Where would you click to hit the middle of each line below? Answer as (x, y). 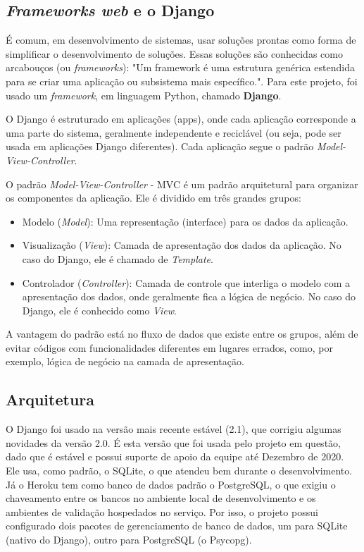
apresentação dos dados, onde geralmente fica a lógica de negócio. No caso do (189, 296)
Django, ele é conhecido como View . (99, 310)
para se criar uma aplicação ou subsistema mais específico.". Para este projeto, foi (182, 81)
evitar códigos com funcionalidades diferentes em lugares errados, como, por (169, 347)
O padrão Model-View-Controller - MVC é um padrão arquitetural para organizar (182, 184)
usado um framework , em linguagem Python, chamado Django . (144, 95)
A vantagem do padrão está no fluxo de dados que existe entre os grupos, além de (182, 334)
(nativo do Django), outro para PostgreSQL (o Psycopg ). (129, 540)
